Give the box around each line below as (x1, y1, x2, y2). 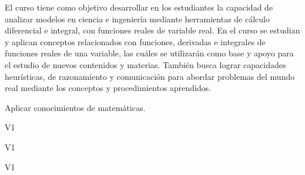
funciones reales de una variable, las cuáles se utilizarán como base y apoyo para (5, 47, 294, 59)
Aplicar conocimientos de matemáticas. (5, 101, 146, 113)
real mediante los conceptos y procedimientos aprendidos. (5, 82, 212, 94)
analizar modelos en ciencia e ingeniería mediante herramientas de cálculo (5, 12, 270, 25)
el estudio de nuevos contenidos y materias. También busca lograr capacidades (5, 58, 286, 70)
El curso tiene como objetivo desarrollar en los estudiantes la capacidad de (5, 1, 273, 13)
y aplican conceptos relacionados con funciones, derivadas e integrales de (5, 35, 266, 48)
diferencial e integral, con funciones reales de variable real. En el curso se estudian (5, 24, 300, 36)
